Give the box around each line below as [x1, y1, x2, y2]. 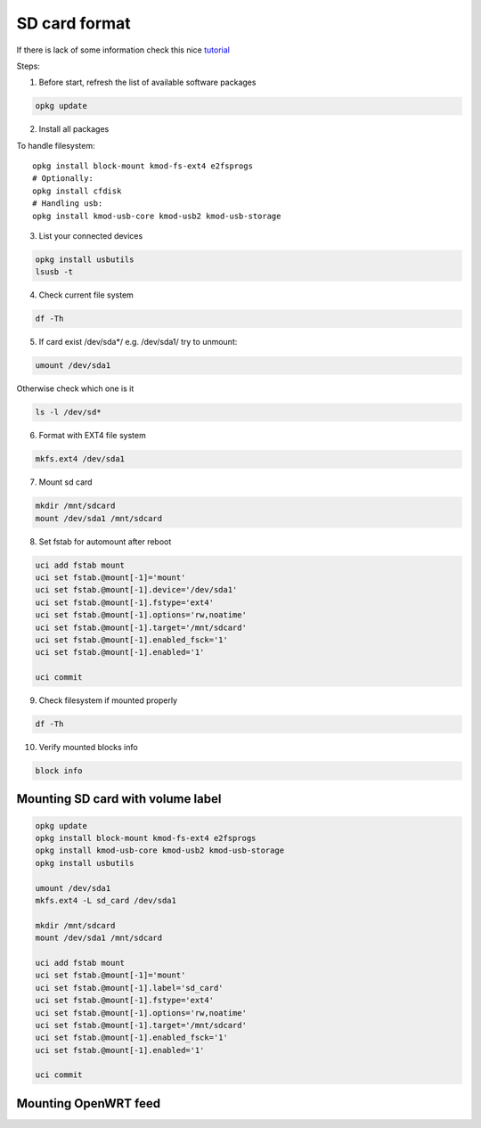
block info [35, 766, 83, 776]
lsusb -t [35, 267, 74, 277]
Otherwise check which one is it [16, 383, 135, 394]
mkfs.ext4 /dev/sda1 [35, 454, 125, 464]
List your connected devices [38, 231, 143, 241]
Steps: [16, 61, 40, 71]
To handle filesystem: [16, 140, 95, 151]
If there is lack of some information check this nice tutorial [16, 45, 231, 55]
